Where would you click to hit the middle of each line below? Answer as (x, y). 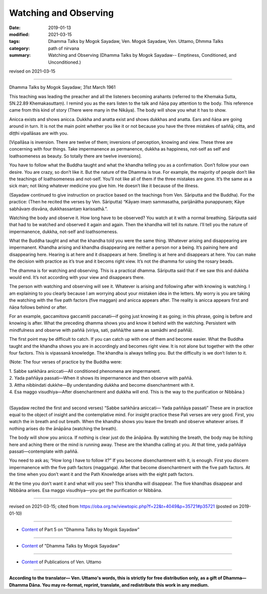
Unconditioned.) (65, 62)
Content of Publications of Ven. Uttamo (61, 562)
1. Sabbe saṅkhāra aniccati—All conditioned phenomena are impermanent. (85, 371)
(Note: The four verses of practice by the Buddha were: (66, 362)
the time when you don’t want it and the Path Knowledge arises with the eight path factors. (102, 475)
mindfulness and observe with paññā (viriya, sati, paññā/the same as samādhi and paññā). (101, 330)
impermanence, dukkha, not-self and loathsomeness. (64, 232)
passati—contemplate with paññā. (44, 451)
